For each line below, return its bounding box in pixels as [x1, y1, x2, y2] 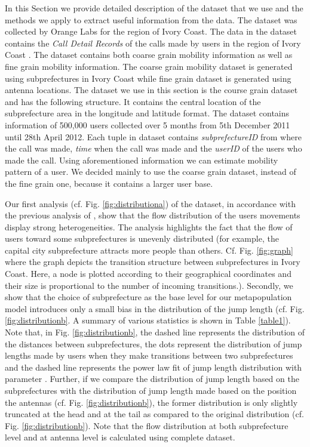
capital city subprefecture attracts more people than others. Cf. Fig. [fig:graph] [5, 243, 293, 256]
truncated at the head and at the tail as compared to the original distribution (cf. [5, 408, 304, 420]
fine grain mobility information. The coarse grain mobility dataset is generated [5, 60, 293, 72]
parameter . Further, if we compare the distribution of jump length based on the [5, 372, 299, 385]
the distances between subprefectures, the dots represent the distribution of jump [5, 337, 302, 350]
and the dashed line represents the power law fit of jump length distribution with [5, 360, 302, 373]
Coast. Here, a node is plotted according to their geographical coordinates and [5, 267, 291, 280]
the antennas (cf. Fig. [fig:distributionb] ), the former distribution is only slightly [5, 396, 298, 408]
